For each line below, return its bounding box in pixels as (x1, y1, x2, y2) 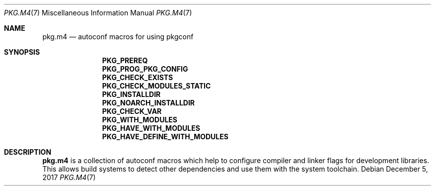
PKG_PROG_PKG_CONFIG (102, 65, 188, 73)
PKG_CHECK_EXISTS (102, 73, 173, 82)
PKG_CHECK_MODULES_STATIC (102, 82, 211, 90)
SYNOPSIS (4, 48, 40, 56)
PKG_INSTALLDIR (102, 90, 161, 98)
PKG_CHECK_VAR (102, 107, 162, 115)
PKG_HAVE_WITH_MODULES (102, 124, 200, 132)
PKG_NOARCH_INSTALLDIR (102, 98, 195, 107)
